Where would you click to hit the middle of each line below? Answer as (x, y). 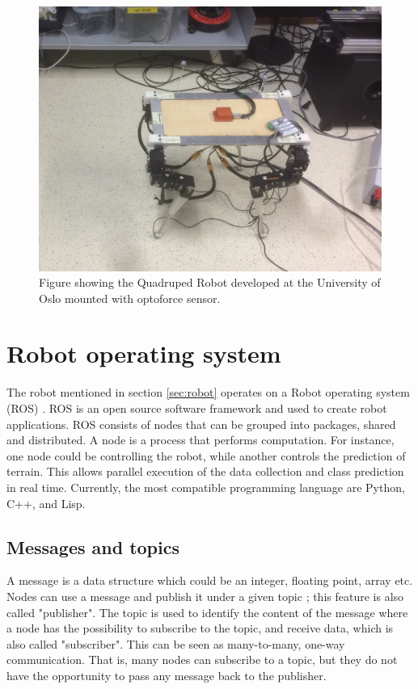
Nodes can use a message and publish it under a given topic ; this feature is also (205, 596)
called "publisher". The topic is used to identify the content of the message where (207, 612)
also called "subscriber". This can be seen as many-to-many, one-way (176, 643)
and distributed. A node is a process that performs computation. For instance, (201, 440)
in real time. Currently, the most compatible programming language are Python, (206, 487)
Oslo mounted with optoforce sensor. (130, 298)
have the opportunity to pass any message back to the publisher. (167, 675)
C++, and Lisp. (46, 503)
